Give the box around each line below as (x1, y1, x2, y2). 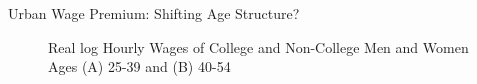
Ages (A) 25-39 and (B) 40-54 (48, 56, 231, 77)
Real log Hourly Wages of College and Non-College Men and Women (48, 36, 469, 57)
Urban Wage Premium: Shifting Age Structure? (8, 3, 300, 23)
